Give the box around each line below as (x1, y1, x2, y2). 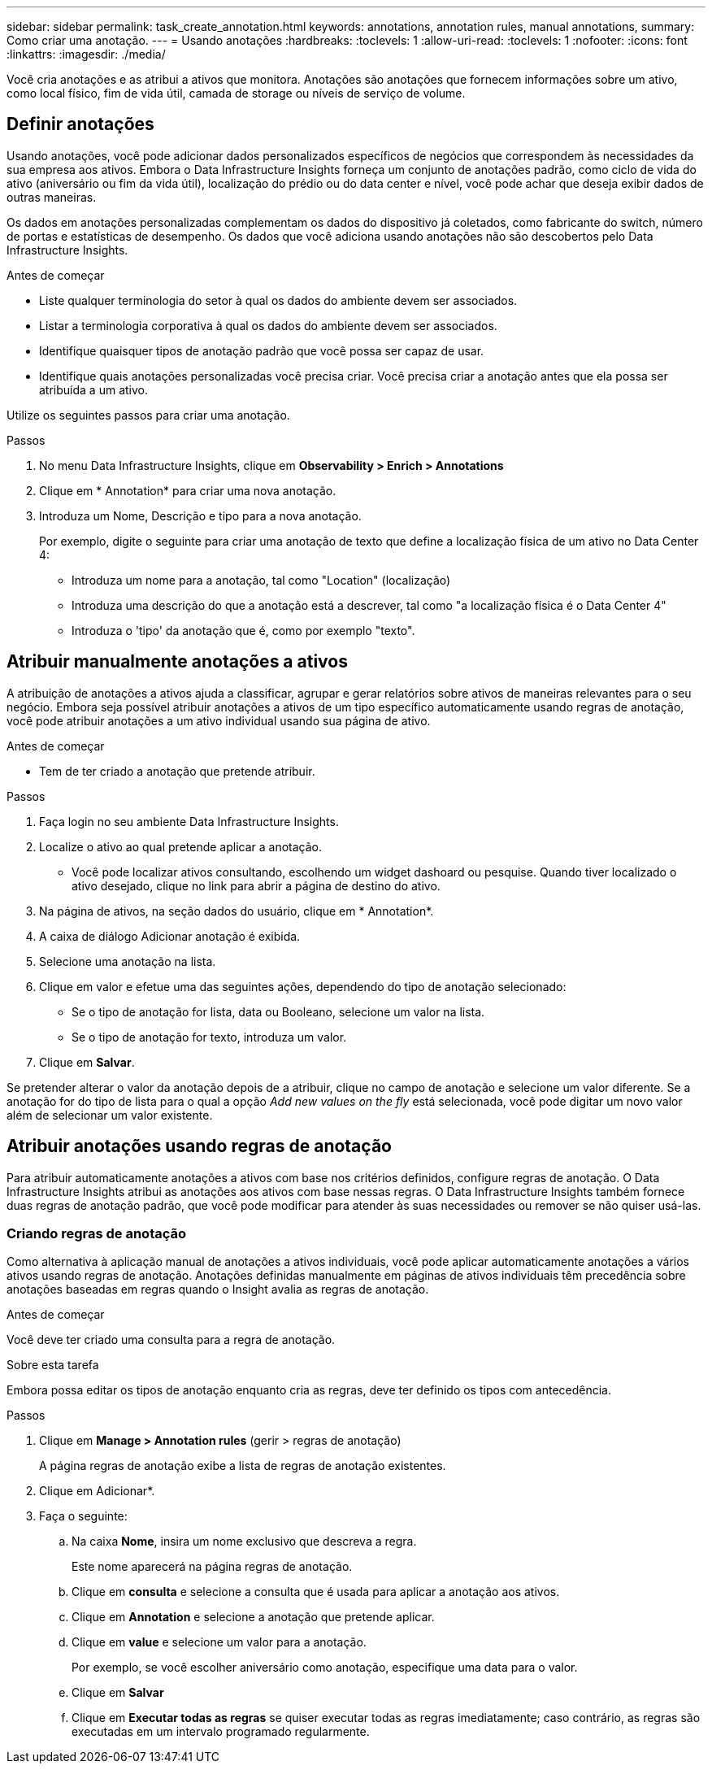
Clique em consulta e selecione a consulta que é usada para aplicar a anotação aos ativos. (72, 1585, 560, 1599)
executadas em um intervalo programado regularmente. (72, 1724, 370, 1739)
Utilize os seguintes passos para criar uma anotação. (7, 407, 290, 422)
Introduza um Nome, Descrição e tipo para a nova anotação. (39, 508, 362, 523)
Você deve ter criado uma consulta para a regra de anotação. (7, 1333, 336, 1347)
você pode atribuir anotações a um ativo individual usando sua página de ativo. (7, 713, 431, 728)
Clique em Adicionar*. (39, 1484, 155, 1498)
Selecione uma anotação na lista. (39, 954, 216, 968)
